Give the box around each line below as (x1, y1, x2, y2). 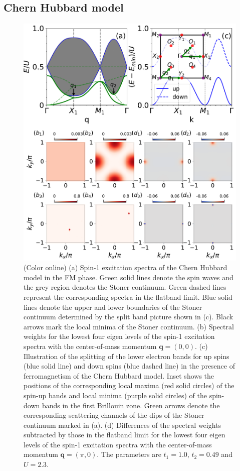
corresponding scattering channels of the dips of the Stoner (24, 410, 204, 420)
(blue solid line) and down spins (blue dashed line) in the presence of (24, 361, 235, 371)
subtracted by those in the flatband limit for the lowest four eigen (24, 429, 225, 440)
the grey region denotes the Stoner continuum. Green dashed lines (24, 282, 226, 292)
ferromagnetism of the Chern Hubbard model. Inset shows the (24, 370, 214, 381)
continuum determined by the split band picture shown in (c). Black (24, 311, 233, 322)
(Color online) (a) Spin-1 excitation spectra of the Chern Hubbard (24, 262, 227, 273)
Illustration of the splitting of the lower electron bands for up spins (24, 350, 229, 361)
